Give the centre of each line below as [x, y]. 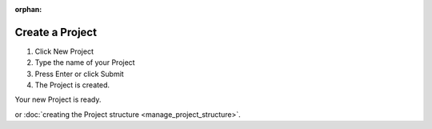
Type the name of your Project [85, 62]
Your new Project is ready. [58, 99]
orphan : [28, 9]
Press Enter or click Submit [79, 74]
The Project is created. [72, 85]
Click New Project [64, 51]
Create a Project [56, 32]
